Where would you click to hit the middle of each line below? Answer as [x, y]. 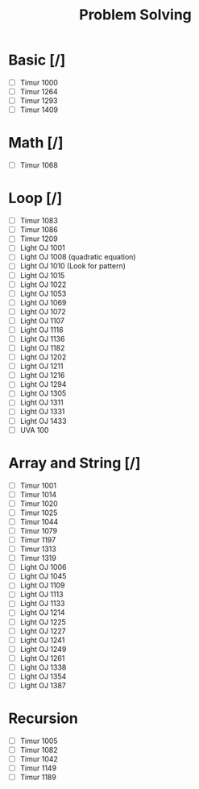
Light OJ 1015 [42, 275]
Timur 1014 [38, 494]
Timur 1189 [38, 777]
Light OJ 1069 [43, 302]
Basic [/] [37, 60]
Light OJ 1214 [43, 613]
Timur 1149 [38, 768]
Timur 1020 [39, 503]
